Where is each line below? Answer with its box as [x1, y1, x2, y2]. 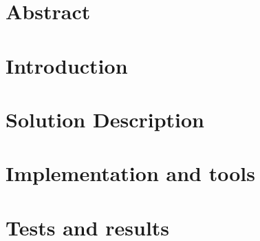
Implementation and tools [6, 159, 255, 187]
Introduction [6, 51, 128, 79]
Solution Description [6, 105, 204, 133]
